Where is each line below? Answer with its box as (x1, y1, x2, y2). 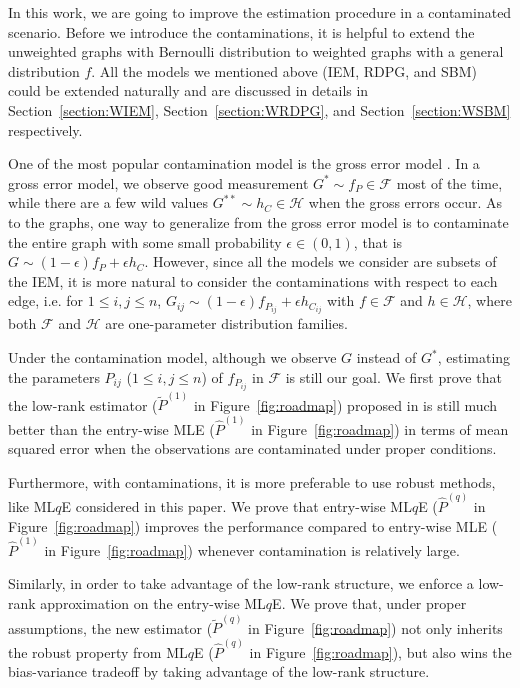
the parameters (8, 366, 100, 387)
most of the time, (396, 172, 503, 193)
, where (467, 290, 512, 311)
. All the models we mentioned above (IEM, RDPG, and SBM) (91, 60, 478, 81)
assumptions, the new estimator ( (8, 617, 213, 638)
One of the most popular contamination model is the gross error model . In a (8, 153, 480, 174)
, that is (353, 231, 403, 252)
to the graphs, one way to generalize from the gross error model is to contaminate (8, 211, 509, 232)
